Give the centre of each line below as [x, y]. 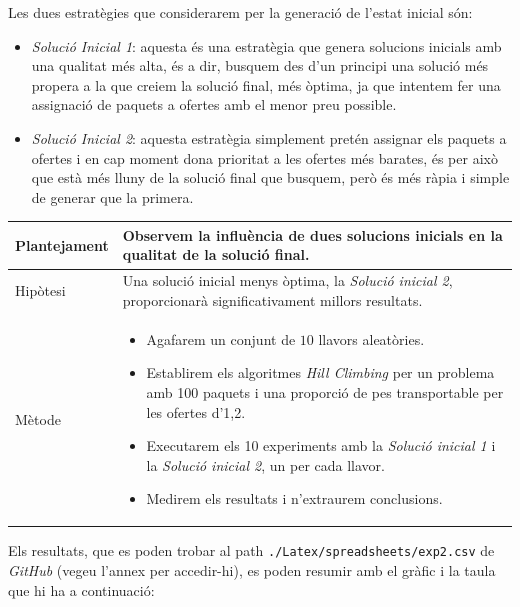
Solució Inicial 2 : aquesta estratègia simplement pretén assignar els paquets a [269, 137]
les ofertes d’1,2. [196, 411]
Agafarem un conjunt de [221, 338]
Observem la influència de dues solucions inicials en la [312, 234]
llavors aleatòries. [371, 338]
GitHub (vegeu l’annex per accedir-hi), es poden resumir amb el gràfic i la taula [252, 570]
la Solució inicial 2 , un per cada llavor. [265, 464]
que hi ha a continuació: [81, 589]
